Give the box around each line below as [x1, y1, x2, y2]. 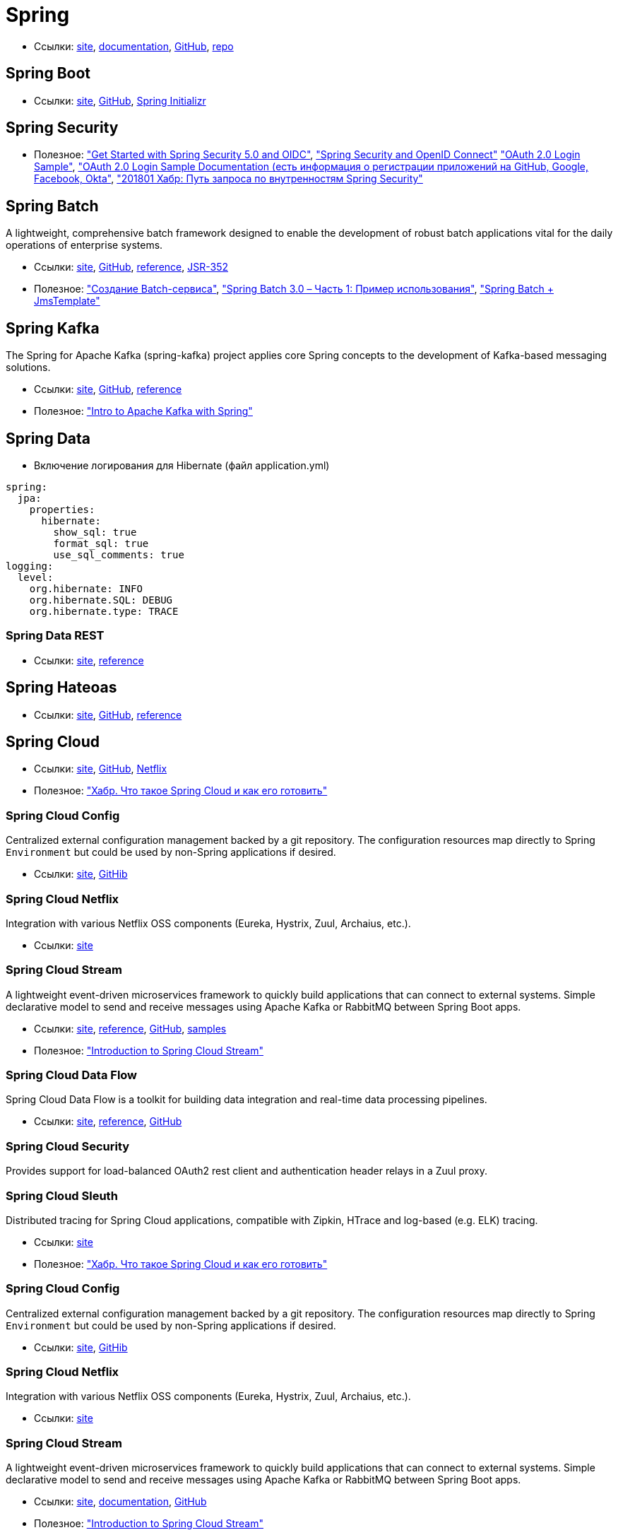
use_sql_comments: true [53, 548, 184, 560]
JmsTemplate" [34, 295, 100, 307]
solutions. [6, 361, 51, 374]
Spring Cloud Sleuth [6, 1188, 118, 1203]
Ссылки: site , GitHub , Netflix [34, 763, 167, 775]
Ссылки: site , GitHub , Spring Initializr [34, 94, 206, 107]
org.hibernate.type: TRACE [29, 605, 179, 617]
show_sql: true [53, 526, 137, 538]
